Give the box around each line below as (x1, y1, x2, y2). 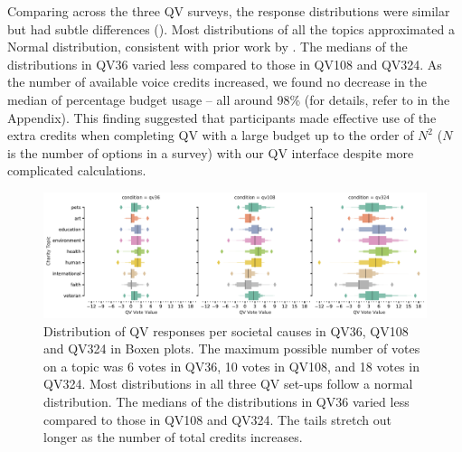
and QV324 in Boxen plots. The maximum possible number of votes (43, 339, 420, 358)
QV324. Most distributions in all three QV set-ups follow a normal (43, 374, 413, 393)
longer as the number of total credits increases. (43, 428, 303, 447)
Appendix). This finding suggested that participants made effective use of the (7, 108, 437, 127)
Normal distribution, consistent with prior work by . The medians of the (7, 37, 408, 56)
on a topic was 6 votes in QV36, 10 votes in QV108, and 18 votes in (43, 356, 420, 375)
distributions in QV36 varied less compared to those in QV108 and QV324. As (7, 54, 442, 73)
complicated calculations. (7, 161, 146, 180)
